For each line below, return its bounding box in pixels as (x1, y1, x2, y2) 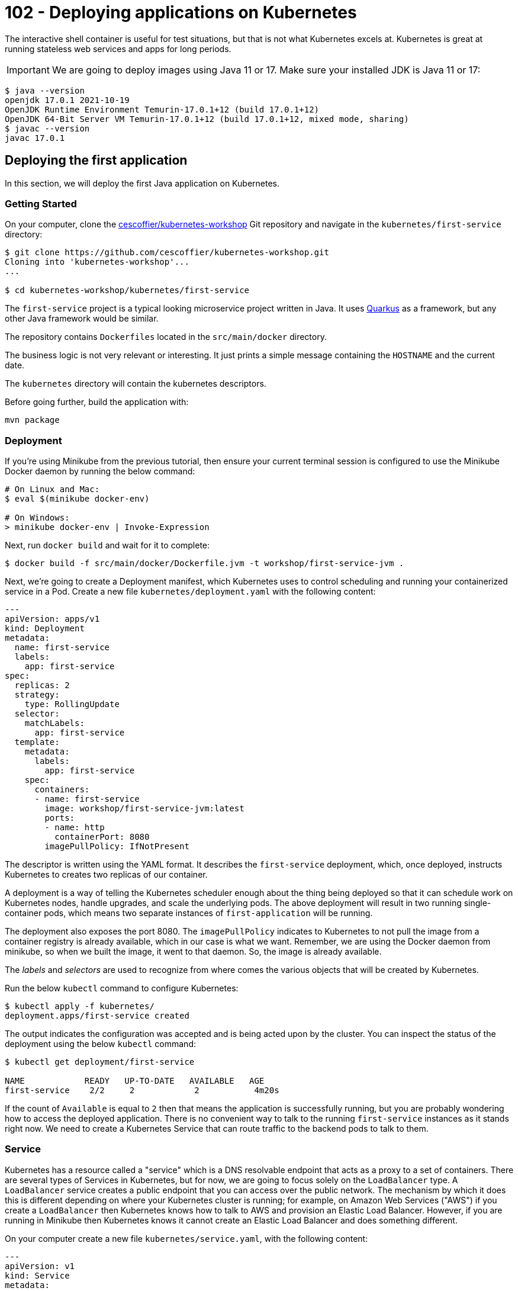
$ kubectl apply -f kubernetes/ (5, 1001, 155, 1011)
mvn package (5, 415, 60, 425)
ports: (44, 813, 75, 823)
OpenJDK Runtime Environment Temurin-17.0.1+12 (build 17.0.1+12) (5, 104, 320, 114)
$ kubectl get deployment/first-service (5, 1057, 195, 1067)
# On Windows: (5, 513, 70, 523)
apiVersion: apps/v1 (5, 614, 100, 624)
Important (7, 63, 50, 76)
